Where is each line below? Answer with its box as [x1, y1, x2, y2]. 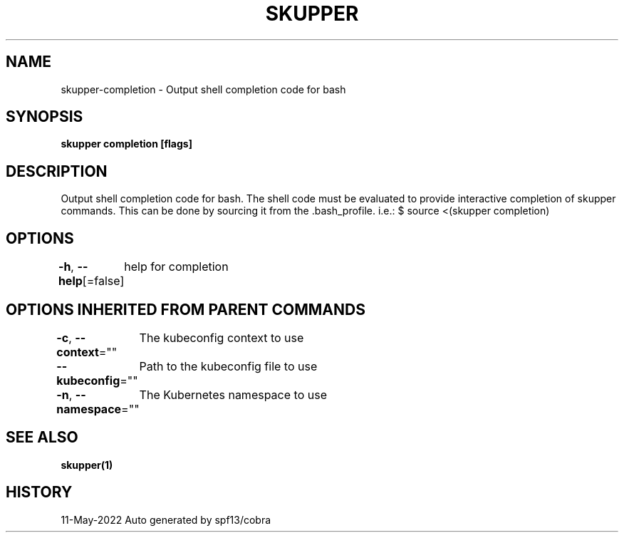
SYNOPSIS [6, 108, 83, 126]
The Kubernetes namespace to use [139, 387, 327, 402]
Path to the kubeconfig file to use [139, 358, 318, 373]
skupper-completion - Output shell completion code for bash [61, 83, 346, 95]
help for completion [124, 259, 229, 274]
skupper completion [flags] [61, 138, 192, 150]
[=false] [82, 274, 125, 289]
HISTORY [6, 483, 73, 502]
